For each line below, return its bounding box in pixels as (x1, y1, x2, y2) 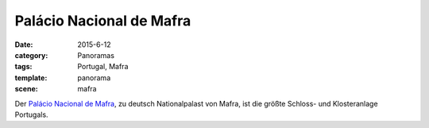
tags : (14, 62, 33, 72)
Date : (14, 40, 33, 49)
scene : (14, 84, 39, 94)
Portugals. (14, 110, 48, 119)
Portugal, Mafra (77, 62, 129, 72)
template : (14, 72, 48, 83)
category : (14, 50, 48, 60)
